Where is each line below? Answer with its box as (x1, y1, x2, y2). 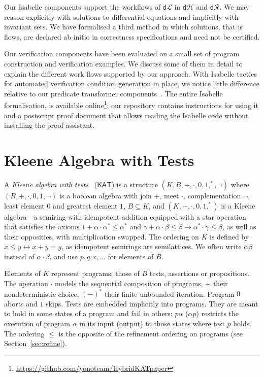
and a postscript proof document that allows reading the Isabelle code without (4, 110, 249, 120)
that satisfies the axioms (4, 221, 80, 232)
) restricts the (196, 308, 239, 319)
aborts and (4, 298, 38, 309)
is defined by (210, 231, 249, 242)
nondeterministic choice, (4, 288, 79, 299)
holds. (233, 318, 252, 328)
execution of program (4, 318, 70, 328)
